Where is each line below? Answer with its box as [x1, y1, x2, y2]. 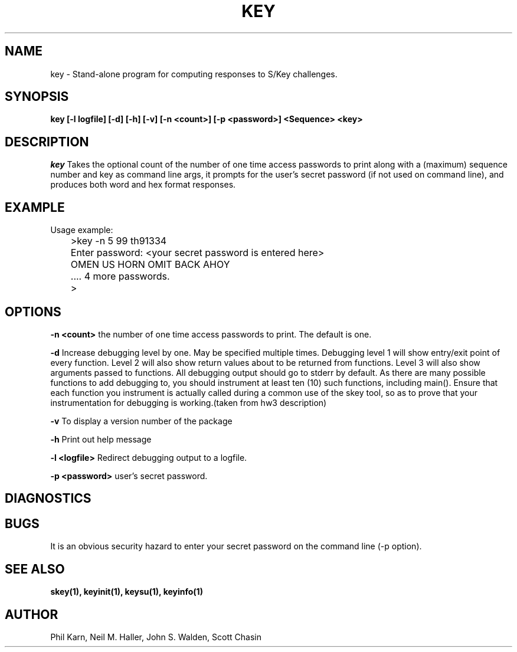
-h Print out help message [50, 434, 152, 444]
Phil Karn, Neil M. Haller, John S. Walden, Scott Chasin [50, 631, 261, 642]
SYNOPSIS [5, 89, 69, 104]
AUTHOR [5, 607, 58, 622]
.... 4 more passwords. [70, 270, 170, 283]
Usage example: [50, 225, 113, 235]
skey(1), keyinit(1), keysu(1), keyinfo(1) [50, 587, 203, 597]
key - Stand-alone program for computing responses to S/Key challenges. [50, 68, 338, 79]
